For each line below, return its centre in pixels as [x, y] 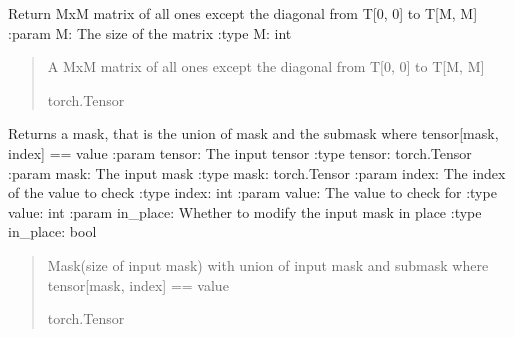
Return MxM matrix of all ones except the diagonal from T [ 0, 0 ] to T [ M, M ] [243, 13]
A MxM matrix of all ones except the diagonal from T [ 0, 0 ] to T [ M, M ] [266, 66]
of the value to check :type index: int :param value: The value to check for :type [252, 192]
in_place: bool [52, 231]
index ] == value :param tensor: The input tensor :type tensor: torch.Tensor [240, 152]
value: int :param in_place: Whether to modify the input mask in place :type [245, 211]
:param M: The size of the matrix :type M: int [150, 32]
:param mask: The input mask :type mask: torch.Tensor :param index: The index [257, 172]
